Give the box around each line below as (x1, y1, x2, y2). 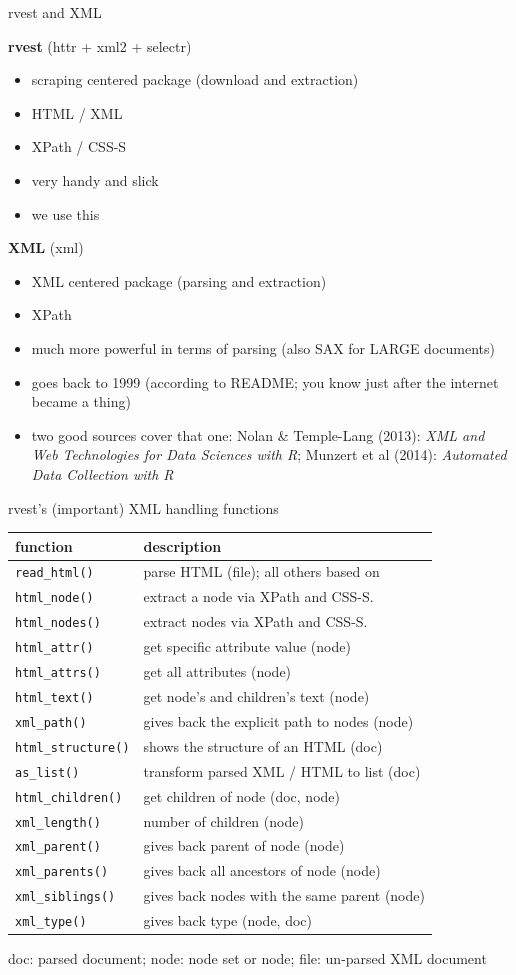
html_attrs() (15, 666, 101, 681)
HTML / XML (31, 102, 123, 123)
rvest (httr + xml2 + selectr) (8, 35, 192, 56)
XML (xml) (8, 237, 84, 258)
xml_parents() (15, 865, 109, 880)
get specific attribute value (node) (143, 636, 351, 657)
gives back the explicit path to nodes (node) (143, 710, 414, 731)
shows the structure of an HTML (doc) (143, 735, 383, 756)
